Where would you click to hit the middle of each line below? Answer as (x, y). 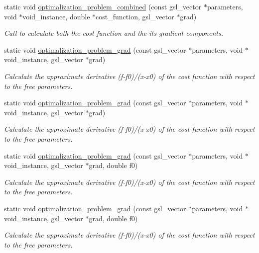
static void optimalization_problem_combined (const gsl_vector (103, 6)
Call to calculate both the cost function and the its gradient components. (114, 33)
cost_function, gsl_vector (135, 16)
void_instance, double (56, 16)
